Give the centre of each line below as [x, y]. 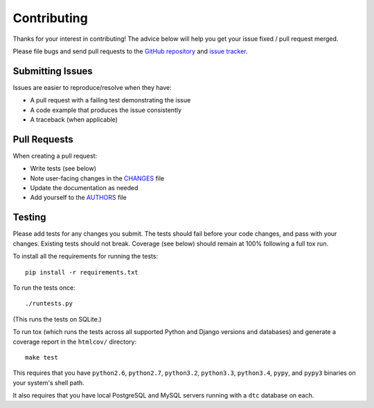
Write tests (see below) [63, 169]
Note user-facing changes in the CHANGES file [97, 178]
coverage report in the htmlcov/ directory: [75, 342]
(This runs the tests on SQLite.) [57, 319]
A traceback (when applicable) [74, 120]
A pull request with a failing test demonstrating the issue [110, 100]
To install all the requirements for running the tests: [86, 257]
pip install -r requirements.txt [82, 272]
